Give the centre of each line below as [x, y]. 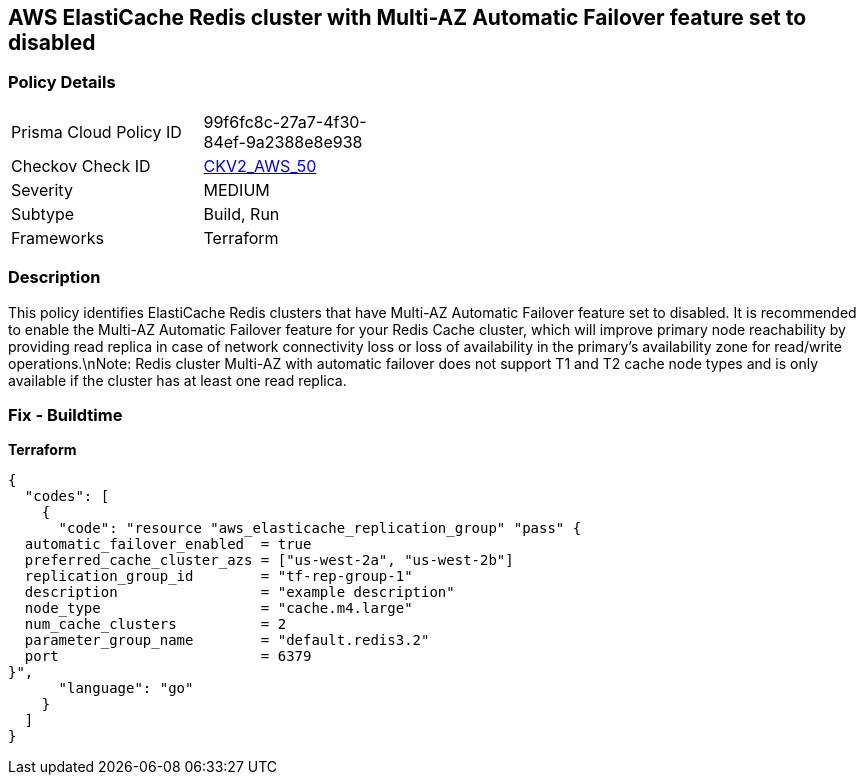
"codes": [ [67, 496]
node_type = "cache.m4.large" [218, 608]
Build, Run [241, 213]
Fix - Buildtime [65, 414]
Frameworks [57, 237]
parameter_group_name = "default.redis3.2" [227, 640]
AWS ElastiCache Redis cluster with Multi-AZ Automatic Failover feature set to [407, 17]
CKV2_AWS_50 [260, 165]
